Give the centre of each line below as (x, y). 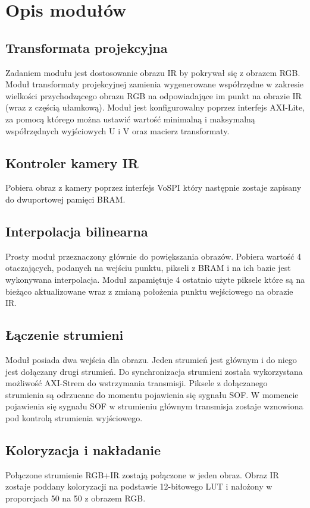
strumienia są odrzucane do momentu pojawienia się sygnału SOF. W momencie (152, 394)
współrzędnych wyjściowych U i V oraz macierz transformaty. (118, 130)
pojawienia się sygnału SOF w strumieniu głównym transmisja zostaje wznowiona (154, 406)
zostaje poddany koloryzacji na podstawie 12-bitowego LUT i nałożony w (139, 486)
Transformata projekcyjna (87, 47)
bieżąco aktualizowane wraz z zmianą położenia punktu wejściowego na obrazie (149, 291)
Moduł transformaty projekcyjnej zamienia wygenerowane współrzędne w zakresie (155, 84)
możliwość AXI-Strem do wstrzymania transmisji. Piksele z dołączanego (137, 383)
